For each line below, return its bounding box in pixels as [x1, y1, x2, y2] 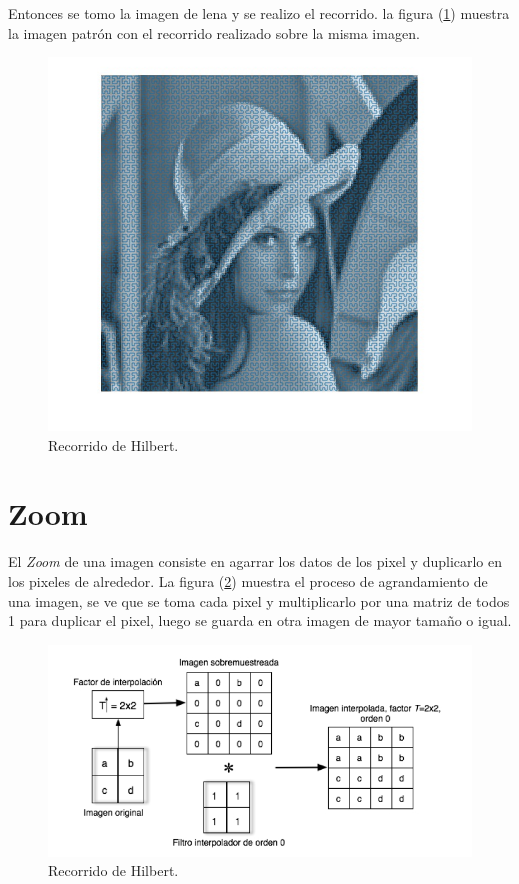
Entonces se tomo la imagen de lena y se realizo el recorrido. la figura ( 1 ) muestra [8, 3, 510, 23]
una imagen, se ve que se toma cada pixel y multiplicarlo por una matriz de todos [8, 590, 510, 611]
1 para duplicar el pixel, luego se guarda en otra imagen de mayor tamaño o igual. [8, 610, 512, 631]
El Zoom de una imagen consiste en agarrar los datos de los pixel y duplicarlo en [8, 551, 503, 572]
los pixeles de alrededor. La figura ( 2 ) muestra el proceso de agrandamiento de [8, 571, 488, 592]
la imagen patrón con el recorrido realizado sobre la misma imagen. [8, 22, 420, 43]
